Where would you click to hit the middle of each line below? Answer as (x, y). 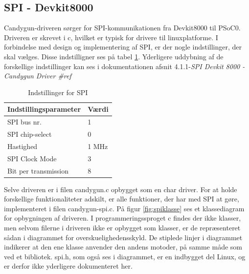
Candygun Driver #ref (38, 76)
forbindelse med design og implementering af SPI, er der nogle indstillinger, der (123, 47)
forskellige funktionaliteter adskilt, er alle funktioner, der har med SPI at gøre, (122, 199)
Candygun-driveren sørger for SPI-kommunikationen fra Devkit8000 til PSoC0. (122, 28)
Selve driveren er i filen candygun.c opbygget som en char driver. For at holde (121, 189)
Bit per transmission (38, 170)
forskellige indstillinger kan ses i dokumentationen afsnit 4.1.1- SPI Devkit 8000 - (124, 66)
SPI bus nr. (24, 122)
